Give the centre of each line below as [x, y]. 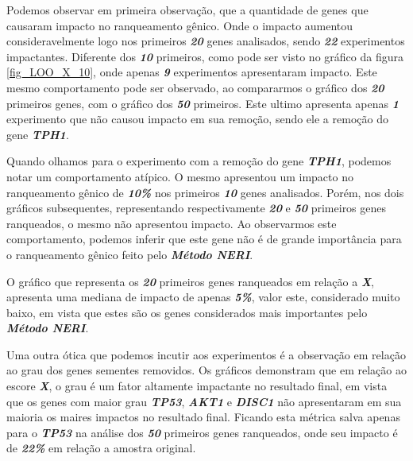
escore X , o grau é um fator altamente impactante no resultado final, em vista [197, 386]
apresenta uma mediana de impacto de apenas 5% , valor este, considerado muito [203, 297]
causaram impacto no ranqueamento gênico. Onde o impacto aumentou [180, 25]
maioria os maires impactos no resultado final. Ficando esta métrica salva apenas [203, 417]
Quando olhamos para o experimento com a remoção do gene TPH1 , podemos [199, 161]
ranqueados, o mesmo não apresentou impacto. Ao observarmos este [172, 223]
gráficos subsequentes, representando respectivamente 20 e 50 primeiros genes [197, 208]
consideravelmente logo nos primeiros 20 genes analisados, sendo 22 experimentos [206, 41]
